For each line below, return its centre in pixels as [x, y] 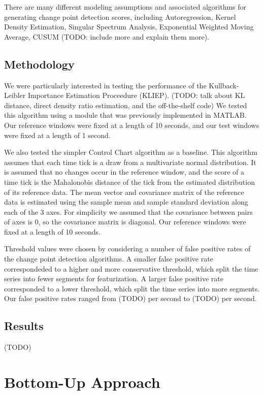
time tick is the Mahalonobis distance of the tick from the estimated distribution [129, 182]
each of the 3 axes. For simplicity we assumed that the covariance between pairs [128, 211]
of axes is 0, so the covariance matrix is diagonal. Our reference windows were [125, 222]
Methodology [39, 64]
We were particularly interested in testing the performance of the [105, 85]
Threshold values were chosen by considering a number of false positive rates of [127, 249]
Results [24, 326]
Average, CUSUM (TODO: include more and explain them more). [107, 36]
